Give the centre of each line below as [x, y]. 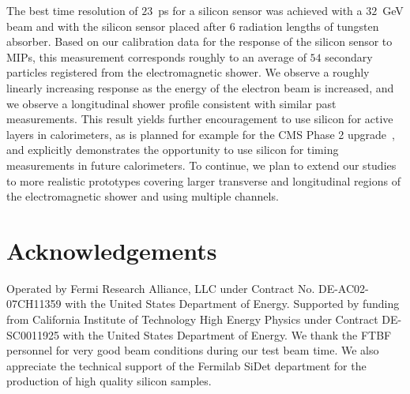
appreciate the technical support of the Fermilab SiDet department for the [186, 365]
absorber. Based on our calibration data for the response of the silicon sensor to [199, 41]
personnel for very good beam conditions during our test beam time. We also [193, 350]
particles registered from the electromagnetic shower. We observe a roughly [188, 72]
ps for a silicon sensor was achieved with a [260, 10]
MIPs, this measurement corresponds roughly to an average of [156, 56]
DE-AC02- [343, 288]
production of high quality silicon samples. [109, 381]
